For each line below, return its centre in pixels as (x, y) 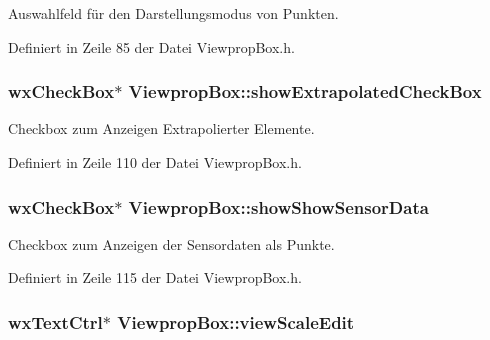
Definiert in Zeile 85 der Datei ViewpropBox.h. (151, 46)
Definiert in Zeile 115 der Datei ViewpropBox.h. (155, 277)
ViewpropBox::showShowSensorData (278, 206)
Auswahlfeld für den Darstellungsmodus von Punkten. (173, 13)
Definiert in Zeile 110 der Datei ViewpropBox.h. (155, 162)
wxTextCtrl (55, 321)
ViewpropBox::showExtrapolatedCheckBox (305, 91)
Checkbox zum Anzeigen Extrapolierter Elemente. (161, 128)
